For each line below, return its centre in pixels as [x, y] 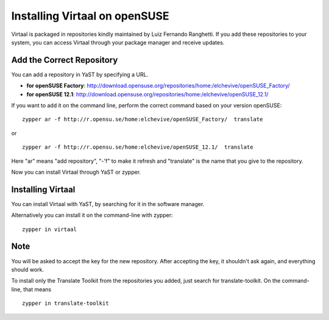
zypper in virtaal [50, 229]
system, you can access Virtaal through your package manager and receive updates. [118, 42]
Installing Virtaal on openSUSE [90, 16]
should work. [28, 269]
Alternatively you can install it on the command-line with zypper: [92, 215]
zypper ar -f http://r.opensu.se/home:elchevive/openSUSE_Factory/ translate [143, 119]
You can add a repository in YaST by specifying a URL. [80, 74]
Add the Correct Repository [65, 60]
